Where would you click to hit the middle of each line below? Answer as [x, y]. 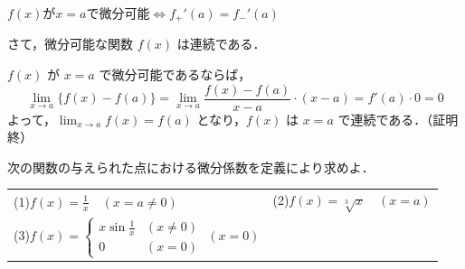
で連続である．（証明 [398, 119]
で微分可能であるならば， [175, 74]
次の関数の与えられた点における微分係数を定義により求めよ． [191, 167]
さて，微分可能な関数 [71, 44]
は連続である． [221, 44]
